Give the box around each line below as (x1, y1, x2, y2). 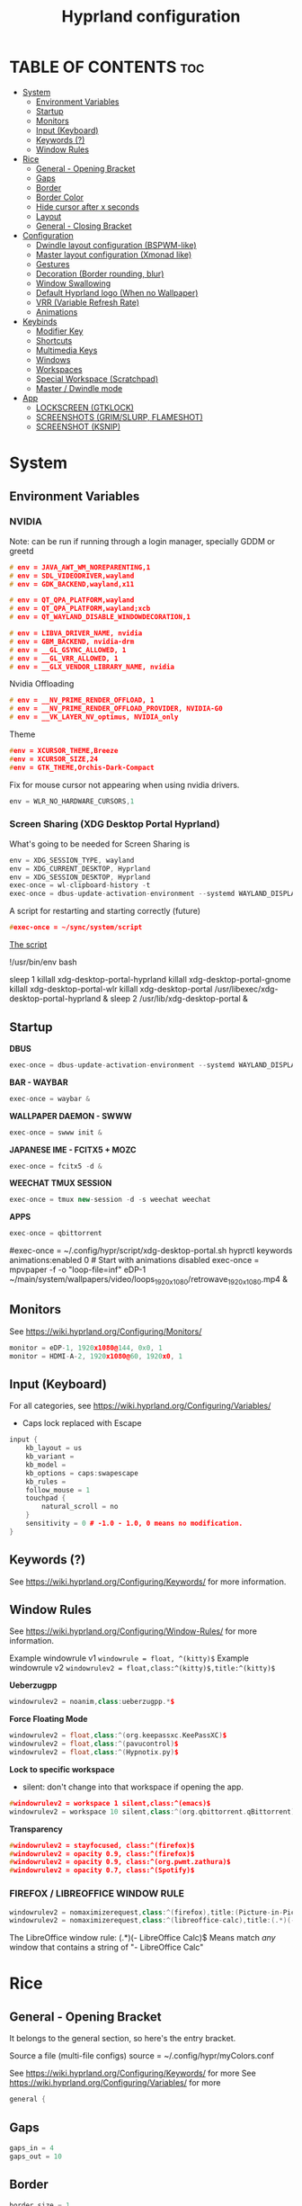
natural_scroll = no (41, 1502, 119, 1511)
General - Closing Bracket (35, 220, 132, 231)
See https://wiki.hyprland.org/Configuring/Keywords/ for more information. (9, 1576, 287, 1587)
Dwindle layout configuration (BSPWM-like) (35, 239, 197, 250)
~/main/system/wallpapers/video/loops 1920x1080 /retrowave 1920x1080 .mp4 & (9, 1274, 289, 1287)
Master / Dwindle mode (35, 382, 123, 393)
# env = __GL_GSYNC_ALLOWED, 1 (9, 645, 127, 654)
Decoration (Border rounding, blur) (35, 268, 164, 279)
